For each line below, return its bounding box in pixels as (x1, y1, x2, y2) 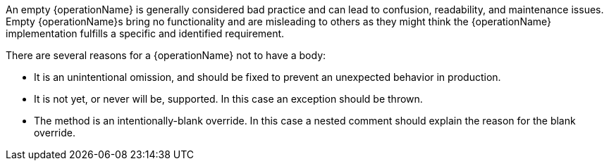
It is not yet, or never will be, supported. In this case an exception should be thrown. (34, 93, 423, 105)
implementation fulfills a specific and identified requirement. (6, 27, 285, 39)
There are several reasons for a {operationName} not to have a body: (6, 49, 326, 61)
